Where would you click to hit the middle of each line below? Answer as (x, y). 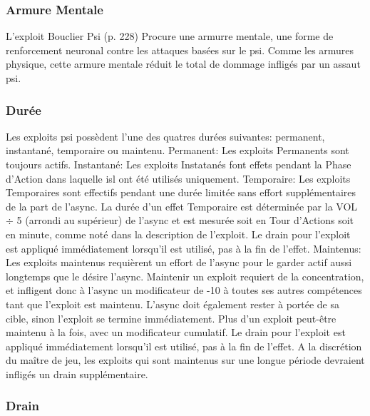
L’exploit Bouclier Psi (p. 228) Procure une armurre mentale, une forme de (170, 36)
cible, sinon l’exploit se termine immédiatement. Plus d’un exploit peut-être (171, 318)
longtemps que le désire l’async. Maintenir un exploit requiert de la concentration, (185, 276)
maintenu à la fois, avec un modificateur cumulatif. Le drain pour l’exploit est (176, 332)
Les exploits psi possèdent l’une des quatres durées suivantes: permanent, (165, 136)
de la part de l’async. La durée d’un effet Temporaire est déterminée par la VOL (182, 206)
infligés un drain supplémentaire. (77, 374)
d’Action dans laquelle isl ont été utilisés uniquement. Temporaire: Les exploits (178, 178)
